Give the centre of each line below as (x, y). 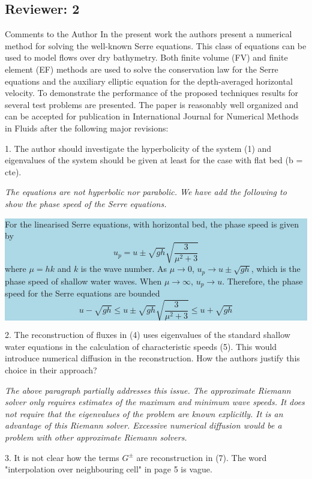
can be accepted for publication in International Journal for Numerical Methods (152, 116)
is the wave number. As (124, 269)
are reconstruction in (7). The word (202, 457)
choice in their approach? (51, 370)
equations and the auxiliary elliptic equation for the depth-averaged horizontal (149, 81)
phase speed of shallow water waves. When (83, 281)
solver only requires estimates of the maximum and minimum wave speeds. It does (155, 402)
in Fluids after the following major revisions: (87, 128)
